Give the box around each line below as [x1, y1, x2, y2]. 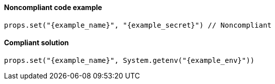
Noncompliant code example [4, 3, 102, 12]
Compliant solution [4, 38, 69, 47]
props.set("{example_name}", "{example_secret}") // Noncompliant [4, 21, 272, 29]
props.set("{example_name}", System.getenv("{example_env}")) [4, 56, 255, 64]
